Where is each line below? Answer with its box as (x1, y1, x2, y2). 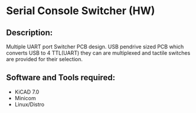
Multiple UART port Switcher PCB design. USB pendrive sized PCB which (6, 43, 184, 50)
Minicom (14, 94, 37, 101)
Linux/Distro (14, 101, 45, 108)
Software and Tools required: (6, 72, 116, 83)
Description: (6, 28, 53, 38)
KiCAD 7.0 (14, 88, 40, 95)
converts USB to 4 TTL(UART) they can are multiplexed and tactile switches (6, 49, 191, 56)
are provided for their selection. (6, 56, 83, 62)
